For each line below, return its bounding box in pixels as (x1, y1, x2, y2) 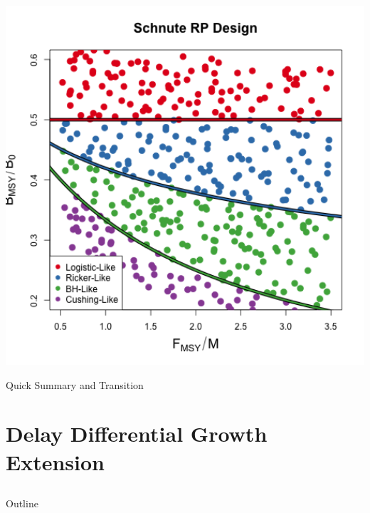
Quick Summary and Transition (6, 377, 144, 392)
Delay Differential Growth (6, 419, 268, 448)
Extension (6, 447, 105, 476)
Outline (6, 496, 38, 511)
